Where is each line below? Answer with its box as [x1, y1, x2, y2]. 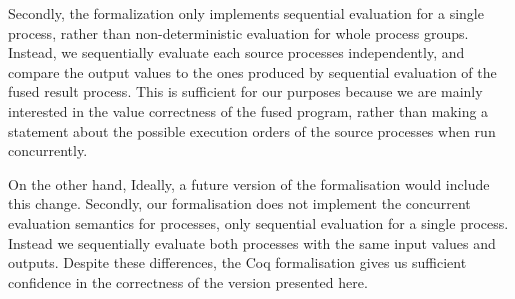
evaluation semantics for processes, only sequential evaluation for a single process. [8, 212, 509, 233]
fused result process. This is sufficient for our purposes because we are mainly [8, 81, 483, 102]
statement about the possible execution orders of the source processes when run [8, 120, 496, 141]
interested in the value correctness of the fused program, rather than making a [8, 100, 489, 121]
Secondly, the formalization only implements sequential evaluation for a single [8, 3, 484, 23]
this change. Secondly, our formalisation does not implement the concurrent [8, 193, 471, 214]
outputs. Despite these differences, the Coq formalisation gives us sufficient [8, 252, 467, 273]
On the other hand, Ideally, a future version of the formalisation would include [8, 173, 490, 194]
